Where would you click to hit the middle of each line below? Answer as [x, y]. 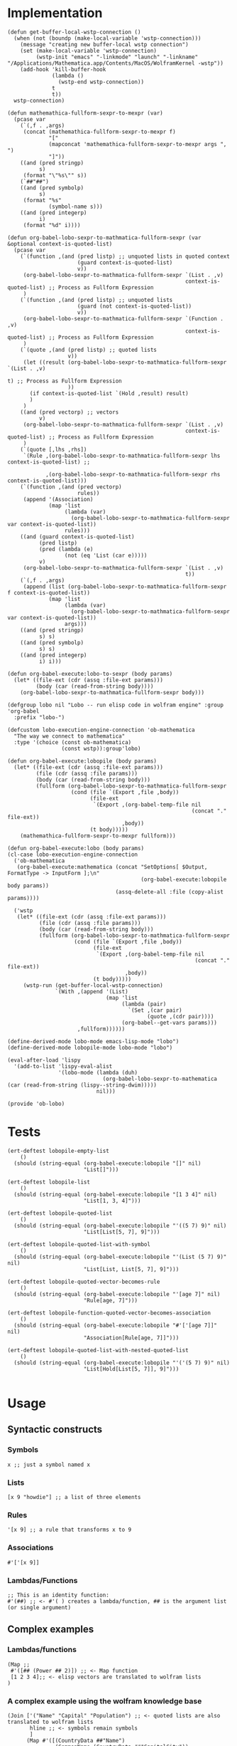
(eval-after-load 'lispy [44, 1060]
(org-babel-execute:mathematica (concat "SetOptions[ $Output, [112, 867]
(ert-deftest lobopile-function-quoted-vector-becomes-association [109, 1313]
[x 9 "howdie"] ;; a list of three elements [74, 1497]
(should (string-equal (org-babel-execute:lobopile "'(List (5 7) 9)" [120, 1257]
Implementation [55, 13]
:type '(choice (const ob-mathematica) [73, 742]
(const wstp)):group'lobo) [101, 748]
